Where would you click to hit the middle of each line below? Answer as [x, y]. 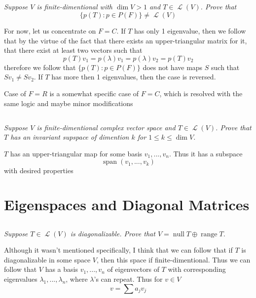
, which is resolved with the [201, 93]
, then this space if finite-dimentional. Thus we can [173, 259]
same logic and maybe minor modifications [69, 103]
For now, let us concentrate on [50, 30]
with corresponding [197, 269]
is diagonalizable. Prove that [113, 233]
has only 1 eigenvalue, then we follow [190, 30]
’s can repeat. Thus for [128, 279]
